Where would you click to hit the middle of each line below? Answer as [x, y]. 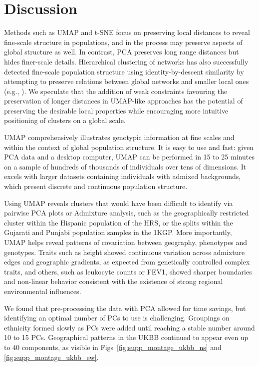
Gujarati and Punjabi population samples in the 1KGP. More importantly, [118, 232]
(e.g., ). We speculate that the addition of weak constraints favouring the [116, 91]
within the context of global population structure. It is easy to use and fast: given [129, 147]
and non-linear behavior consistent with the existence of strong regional [114, 281]
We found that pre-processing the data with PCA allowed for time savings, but [125, 308]
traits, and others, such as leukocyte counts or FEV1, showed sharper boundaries [128, 271]
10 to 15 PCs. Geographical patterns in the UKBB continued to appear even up [126, 337]
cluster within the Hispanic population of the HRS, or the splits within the [119, 222]
